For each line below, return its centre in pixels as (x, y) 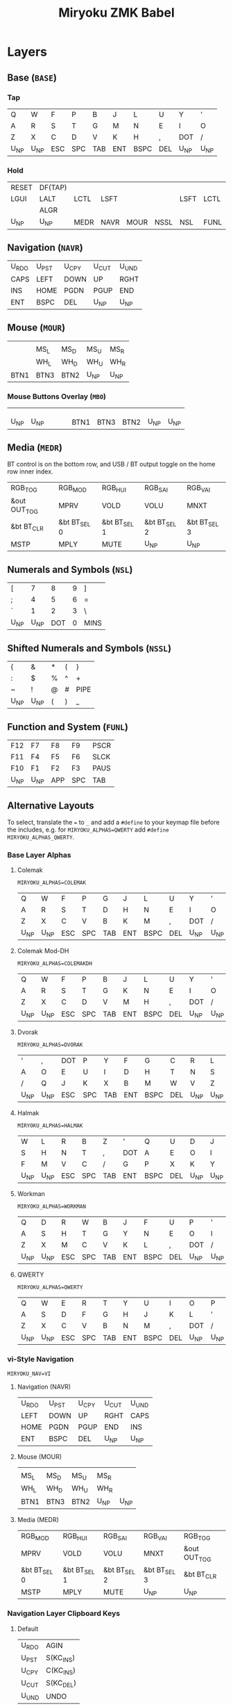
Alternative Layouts (51, 806)
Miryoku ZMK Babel (116, 13)
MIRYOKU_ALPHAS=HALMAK (50, 1125)
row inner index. (30, 471)
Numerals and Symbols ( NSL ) (70, 569)
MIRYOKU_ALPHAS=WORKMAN (52, 1207)
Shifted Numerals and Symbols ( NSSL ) (89, 648)
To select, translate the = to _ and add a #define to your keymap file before (113, 822)
